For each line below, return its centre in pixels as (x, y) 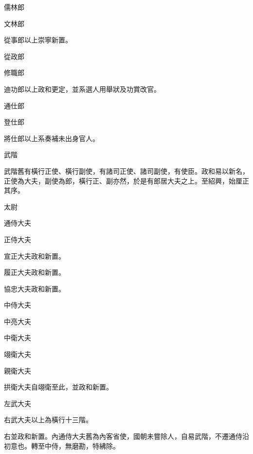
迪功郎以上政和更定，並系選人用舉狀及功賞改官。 (82, 89)
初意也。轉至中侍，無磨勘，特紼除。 (62, 445)
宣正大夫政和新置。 (35, 256)
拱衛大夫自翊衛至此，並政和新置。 (58, 387)
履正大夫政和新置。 (35, 272)
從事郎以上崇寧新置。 (38, 40)
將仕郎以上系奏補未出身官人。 (52, 138)
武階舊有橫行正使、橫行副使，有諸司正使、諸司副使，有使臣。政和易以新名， (126, 171)
